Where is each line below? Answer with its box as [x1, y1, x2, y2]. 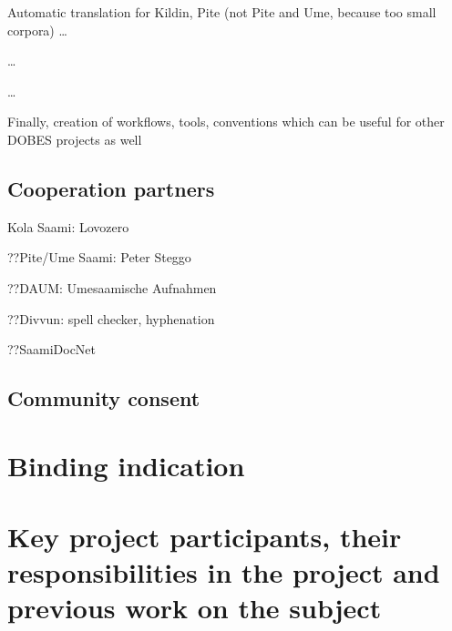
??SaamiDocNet [7, 340, 97, 359]
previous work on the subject [7, 589, 382, 626]
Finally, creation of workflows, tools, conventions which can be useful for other [7, 112, 445, 131]
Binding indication [7, 446, 245, 483]
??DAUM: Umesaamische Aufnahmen [7, 278, 217, 297]
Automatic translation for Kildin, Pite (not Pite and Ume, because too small [7, 3, 437, 21]
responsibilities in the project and [7, 554, 440, 591]
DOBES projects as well [7, 129, 142, 148]
